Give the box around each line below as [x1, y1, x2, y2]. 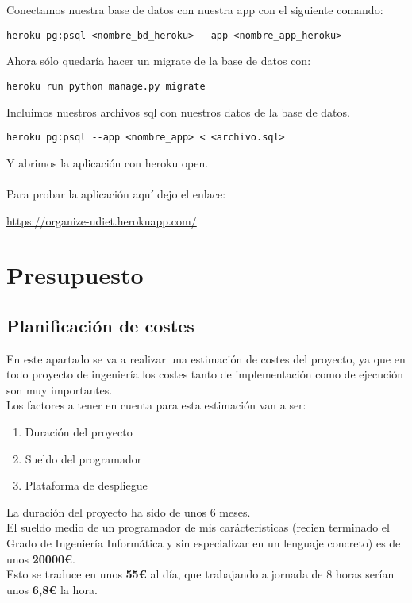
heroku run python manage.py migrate [6, 80, 206, 92]
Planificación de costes [6, 313, 194, 337]
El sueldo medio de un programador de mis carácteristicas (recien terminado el [6, 519, 390, 536]
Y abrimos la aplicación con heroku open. [6, 154, 209, 171]
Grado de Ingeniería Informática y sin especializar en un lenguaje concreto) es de [6, 535, 401, 551]
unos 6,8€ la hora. [6, 581, 98, 597]
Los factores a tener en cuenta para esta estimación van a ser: [6, 397, 306, 413]
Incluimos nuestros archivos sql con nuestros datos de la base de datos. [6, 103, 350, 120]
